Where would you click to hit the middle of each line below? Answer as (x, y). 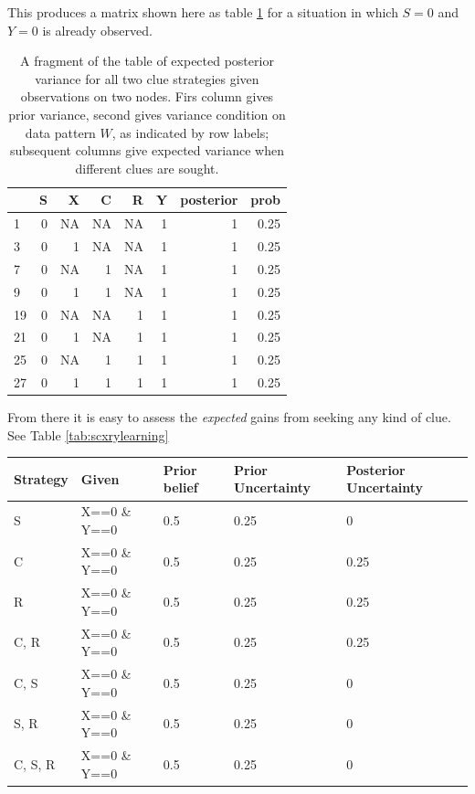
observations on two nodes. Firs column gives (147, 96)
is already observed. (97, 30)
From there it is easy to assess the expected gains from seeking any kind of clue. (229, 417)
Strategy (41, 478)
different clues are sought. (147, 168)
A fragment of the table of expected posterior (147, 61)
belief (180, 487)
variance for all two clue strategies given (147, 78)
